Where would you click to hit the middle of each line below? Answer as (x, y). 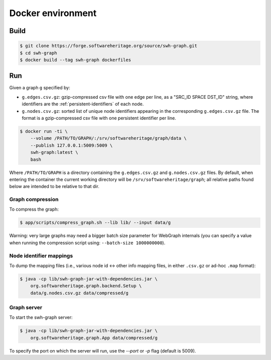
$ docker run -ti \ (44, 131)
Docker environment (53, 13)
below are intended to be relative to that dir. (54, 187)
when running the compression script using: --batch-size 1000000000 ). (87, 243)
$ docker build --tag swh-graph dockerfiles (76, 60)
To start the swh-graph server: (41, 317)
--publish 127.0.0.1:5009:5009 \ (72, 145)
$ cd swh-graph (38, 53)
